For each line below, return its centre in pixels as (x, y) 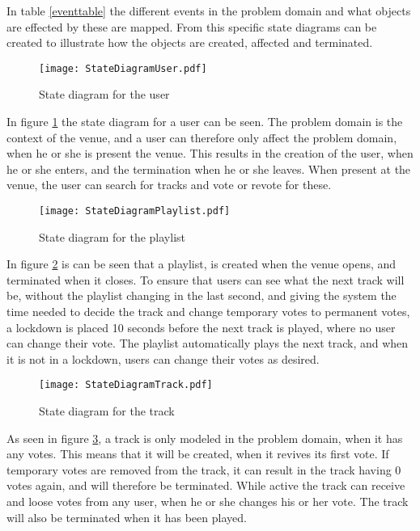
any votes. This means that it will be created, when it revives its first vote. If (198, 454)
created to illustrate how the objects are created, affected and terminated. (190, 42)
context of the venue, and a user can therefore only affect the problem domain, (202, 137)
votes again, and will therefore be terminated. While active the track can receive (206, 485)
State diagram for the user (104, 94)
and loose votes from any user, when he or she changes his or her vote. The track (208, 501)
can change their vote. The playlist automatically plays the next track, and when (208, 343)
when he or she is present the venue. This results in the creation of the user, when (210, 153)
